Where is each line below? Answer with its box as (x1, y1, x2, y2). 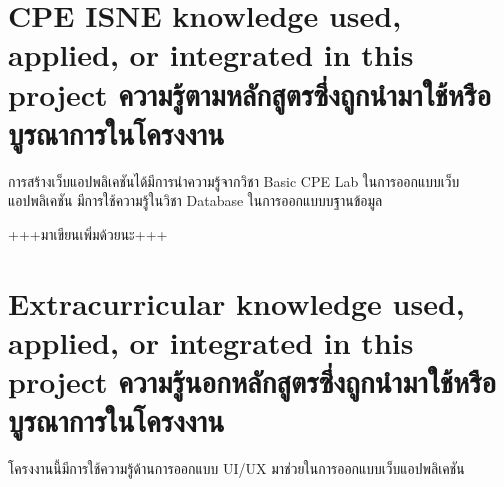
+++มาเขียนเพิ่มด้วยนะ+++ (8, 223, 168, 244)
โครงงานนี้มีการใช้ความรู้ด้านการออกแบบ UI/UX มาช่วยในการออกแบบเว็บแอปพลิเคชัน (8, 458, 465, 479)
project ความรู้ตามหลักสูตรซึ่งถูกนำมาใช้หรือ (8, 73, 491, 114)
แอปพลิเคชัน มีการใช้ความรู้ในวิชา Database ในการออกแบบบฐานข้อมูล (8, 190, 383, 211)
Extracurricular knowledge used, (8, 282, 465, 323)
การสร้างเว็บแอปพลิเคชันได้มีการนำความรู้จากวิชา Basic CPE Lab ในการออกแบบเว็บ (8, 170, 460, 191)
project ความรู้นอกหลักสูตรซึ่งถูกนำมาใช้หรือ (8, 361, 497, 402)
